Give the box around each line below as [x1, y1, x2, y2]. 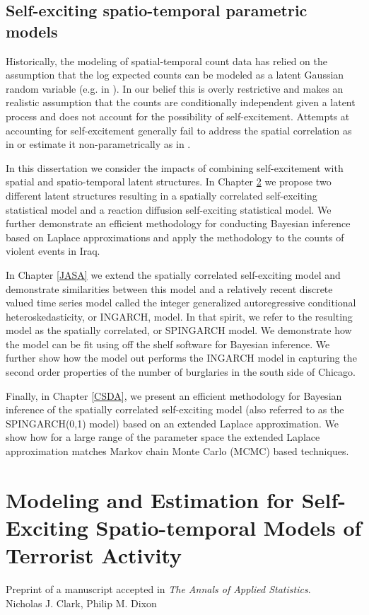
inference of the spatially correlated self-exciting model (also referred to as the [6, 402, 344, 417]
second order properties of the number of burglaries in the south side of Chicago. [6, 364, 356, 379]
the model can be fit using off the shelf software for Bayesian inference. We [6, 336, 330, 351]
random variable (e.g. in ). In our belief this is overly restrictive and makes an [6, 81, 344, 96]
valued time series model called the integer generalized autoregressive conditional [6, 295, 356, 310]
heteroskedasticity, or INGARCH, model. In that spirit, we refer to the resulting [6, 309, 353, 323]
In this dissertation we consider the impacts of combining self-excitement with [6, 160, 344, 175]
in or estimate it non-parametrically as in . [6, 137, 191, 151]
